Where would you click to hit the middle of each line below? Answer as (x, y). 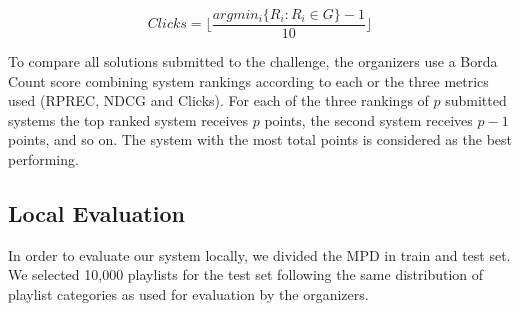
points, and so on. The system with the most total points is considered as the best (260, 139)
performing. (43, 159)
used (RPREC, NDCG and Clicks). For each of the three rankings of (218, 100)
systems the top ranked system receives (128, 119)
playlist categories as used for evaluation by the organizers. (188, 294)
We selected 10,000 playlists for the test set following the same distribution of (246, 274)
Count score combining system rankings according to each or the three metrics (248, 80)
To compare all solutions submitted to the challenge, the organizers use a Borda (253, 61)
